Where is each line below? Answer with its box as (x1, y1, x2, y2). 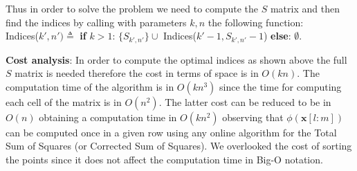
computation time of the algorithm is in (6, 79, 174, 93)
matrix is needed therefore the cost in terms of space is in (15, 66, 259, 80)
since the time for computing (219, 79, 342, 93)
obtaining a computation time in (39, 109, 177, 124)
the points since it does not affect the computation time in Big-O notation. (6, 152, 323, 167)
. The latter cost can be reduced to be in (158, 94, 331, 109)
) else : (263, 28, 291, 43)
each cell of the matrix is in (6, 94, 122, 109)
